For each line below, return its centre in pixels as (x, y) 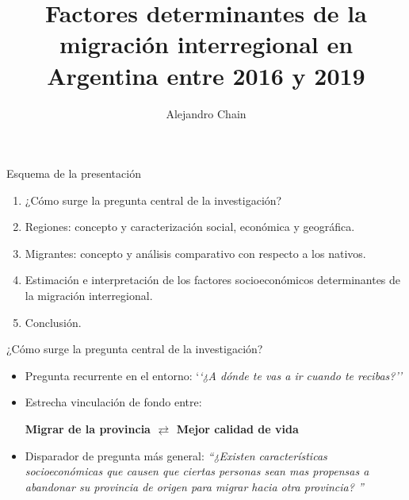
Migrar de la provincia (88, 429)
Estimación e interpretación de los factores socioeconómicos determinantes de (213, 280)
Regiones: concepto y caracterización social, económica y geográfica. (190, 227)
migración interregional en (206, 44)
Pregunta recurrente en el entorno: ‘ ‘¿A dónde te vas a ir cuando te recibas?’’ (214, 375)
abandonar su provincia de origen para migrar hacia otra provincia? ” (194, 486)
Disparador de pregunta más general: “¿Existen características (176, 455)
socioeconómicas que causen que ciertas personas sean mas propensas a (197, 471)
